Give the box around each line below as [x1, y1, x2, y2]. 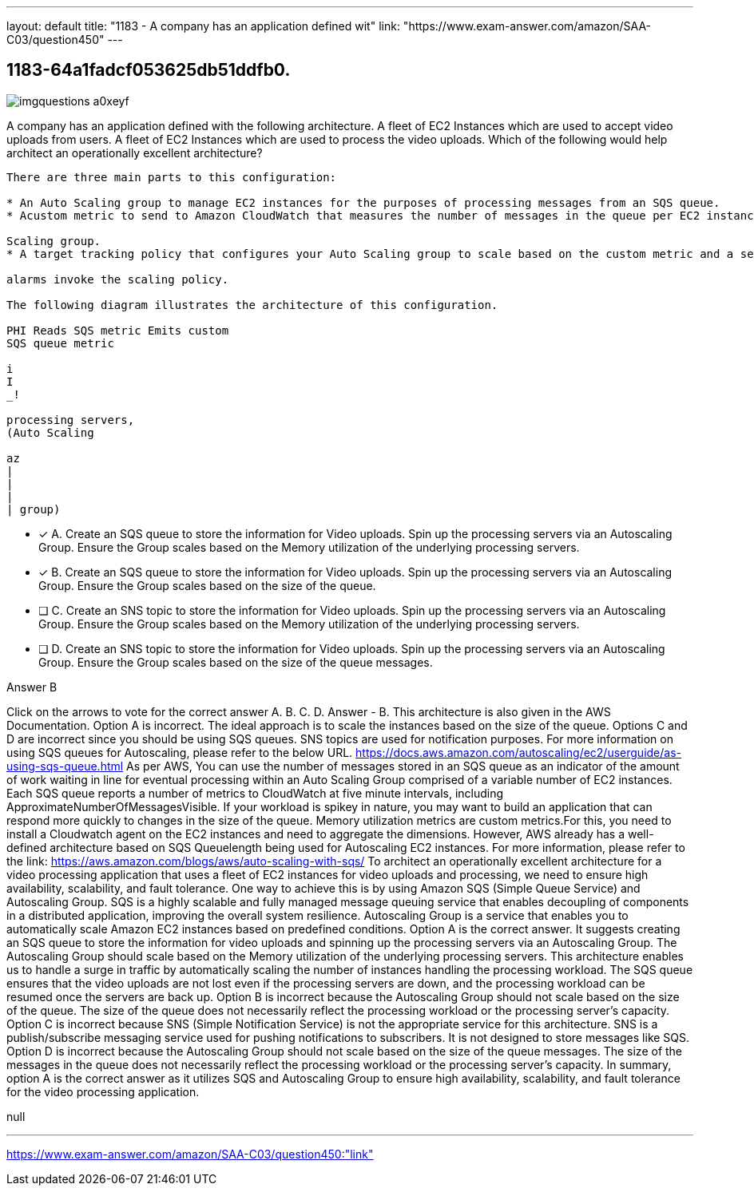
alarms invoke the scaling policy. [6, 272, 229, 286]
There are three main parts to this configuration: [6, 170, 337, 184]
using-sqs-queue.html [6, 758, 124, 773]
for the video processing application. [6, 1084, 200, 1099]
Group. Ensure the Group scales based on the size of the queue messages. [38, 655, 433, 669]
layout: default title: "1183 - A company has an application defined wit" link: [6, 19, 400, 33]
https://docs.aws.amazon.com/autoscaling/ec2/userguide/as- [355, 745, 682, 759]
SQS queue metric [6, 336, 114, 350]
